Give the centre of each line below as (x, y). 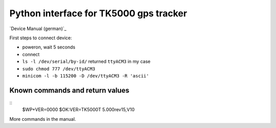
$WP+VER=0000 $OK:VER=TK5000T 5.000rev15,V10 (78, 110)
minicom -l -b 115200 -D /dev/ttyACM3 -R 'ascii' (86, 76)
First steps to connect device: (41, 38)
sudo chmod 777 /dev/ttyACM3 (59, 69)
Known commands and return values (70, 90)
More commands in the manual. (43, 119)
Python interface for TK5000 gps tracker (98, 13)
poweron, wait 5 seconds (49, 47)
